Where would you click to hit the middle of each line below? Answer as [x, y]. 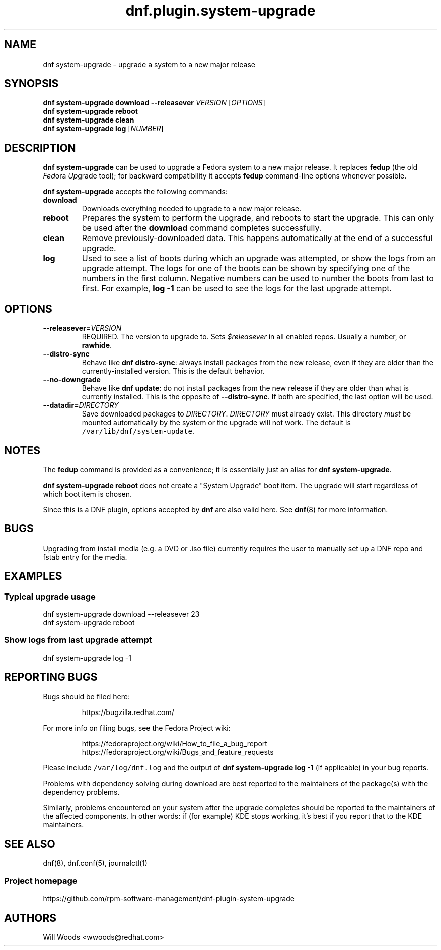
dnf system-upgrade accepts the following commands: [135, 192]
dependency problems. [81, 792]
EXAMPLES [33, 576]
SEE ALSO [30, 844]
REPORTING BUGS [51, 677]
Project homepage [41, 881]
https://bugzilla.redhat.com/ [128, 712]
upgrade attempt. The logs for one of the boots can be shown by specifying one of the [246, 269]
